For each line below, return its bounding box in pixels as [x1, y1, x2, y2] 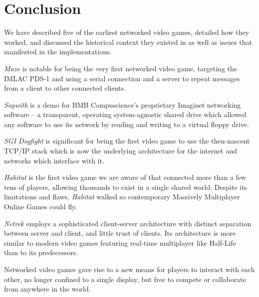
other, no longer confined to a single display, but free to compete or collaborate [4, 274, 246, 284]
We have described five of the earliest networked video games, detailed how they [4, 27, 250, 37]
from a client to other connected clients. [4, 83, 126, 93]
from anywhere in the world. [4, 284, 91, 294]
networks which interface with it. [4, 155, 104, 165]
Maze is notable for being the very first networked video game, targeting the [4, 63, 238, 73]
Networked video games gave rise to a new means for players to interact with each [4, 264, 255, 274]
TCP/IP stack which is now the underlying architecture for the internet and [4, 146, 238, 156]
